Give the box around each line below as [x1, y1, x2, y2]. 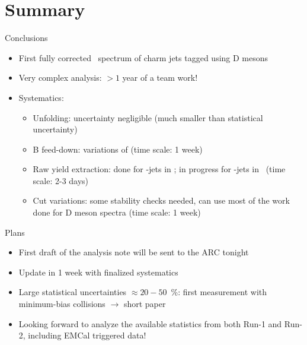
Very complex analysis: [18, 71, 102, 84]
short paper [123, 297, 166, 310]
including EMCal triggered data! [28, 329, 146, 341]
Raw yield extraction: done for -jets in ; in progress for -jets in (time [33, 163, 286, 175]
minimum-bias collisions [18, 297, 105, 310]
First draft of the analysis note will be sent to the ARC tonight [18, 246, 249, 258]
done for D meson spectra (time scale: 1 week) [33, 206, 201, 219]
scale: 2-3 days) [33, 174, 89, 186]
